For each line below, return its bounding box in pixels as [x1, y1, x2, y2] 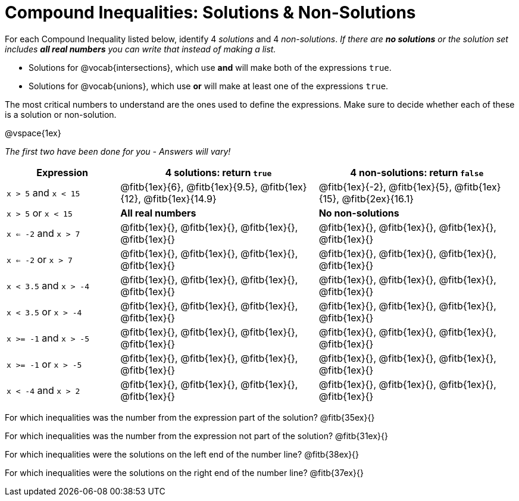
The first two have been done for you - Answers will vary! [5, 146, 231, 156]
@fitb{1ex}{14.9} [143, 192, 217, 205]
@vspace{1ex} [5, 127, 61, 138]
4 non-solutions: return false [350, 166, 484, 179]
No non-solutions [318, 206, 399, 219]
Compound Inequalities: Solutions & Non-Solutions [5, 2, 416, 23]
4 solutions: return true [165, 166, 272, 179]
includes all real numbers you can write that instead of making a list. [5, 43, 276, 54]
